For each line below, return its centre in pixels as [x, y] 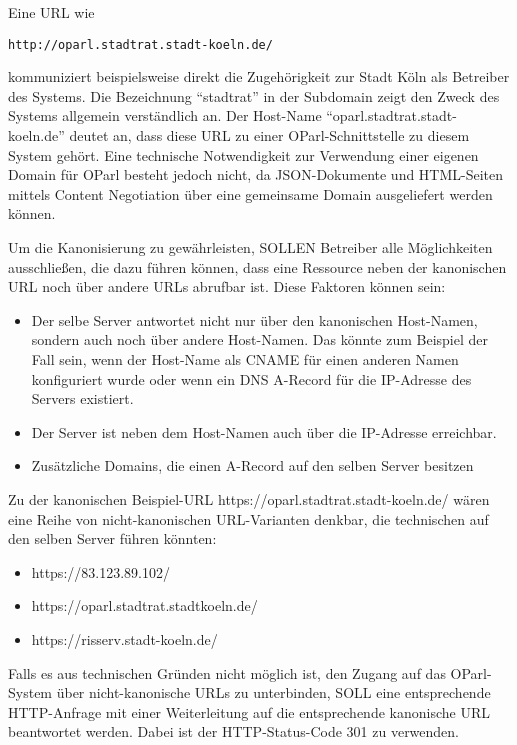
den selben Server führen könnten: [112, 538]
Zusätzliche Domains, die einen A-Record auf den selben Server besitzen [252, 465]
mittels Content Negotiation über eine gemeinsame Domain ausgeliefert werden [250, 193]
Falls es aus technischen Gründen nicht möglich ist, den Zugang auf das [227, 672]
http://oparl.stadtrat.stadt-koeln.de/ [140, 44]
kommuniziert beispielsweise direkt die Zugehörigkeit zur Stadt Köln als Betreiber [259, 76]
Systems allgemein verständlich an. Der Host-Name [165, 115]
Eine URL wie [51, 12]
